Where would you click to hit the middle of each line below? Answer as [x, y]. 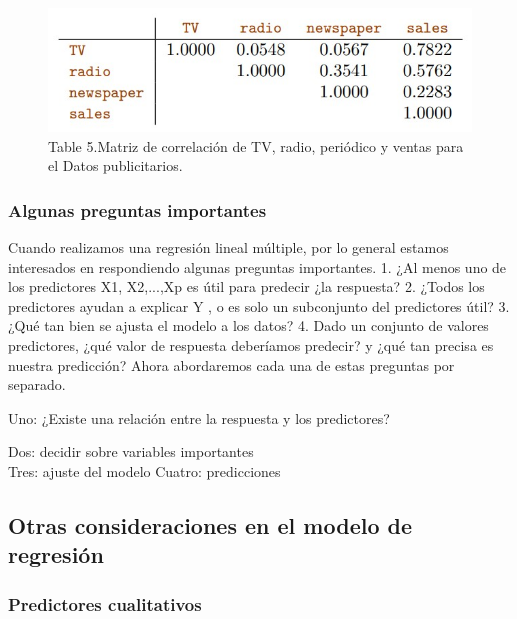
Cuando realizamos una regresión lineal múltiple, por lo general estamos [228, 247]
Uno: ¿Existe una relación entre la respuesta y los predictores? [199, 417]
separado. [37, 384]
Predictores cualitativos [105, 603]
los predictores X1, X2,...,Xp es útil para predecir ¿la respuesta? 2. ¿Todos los [246, 286]
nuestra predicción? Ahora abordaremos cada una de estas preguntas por [231, 364]
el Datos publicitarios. [115, 165]
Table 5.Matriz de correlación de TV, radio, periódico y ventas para [256, 145]
